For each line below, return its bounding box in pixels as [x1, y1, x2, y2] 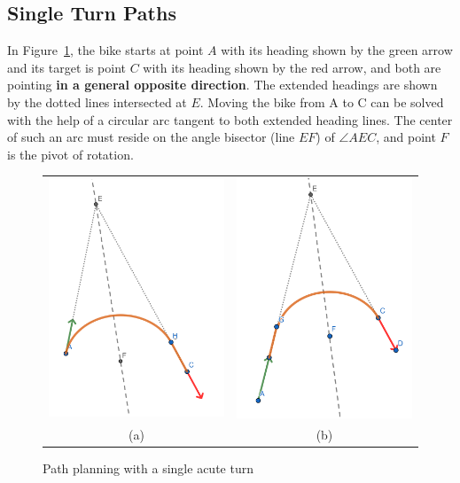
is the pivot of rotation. [7, 144, 134, 163]
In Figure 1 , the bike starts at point [7, 41, 204, 59]
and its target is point [7, 58, 126, 76]
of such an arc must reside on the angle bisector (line [7, 128, 295, 146]
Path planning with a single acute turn [43, 459, 253, 478]
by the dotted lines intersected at [7, 92, 187, 111]
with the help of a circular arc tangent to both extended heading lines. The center [7, 110, 453, 129]
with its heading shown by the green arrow [221, 41, 453, 59]
